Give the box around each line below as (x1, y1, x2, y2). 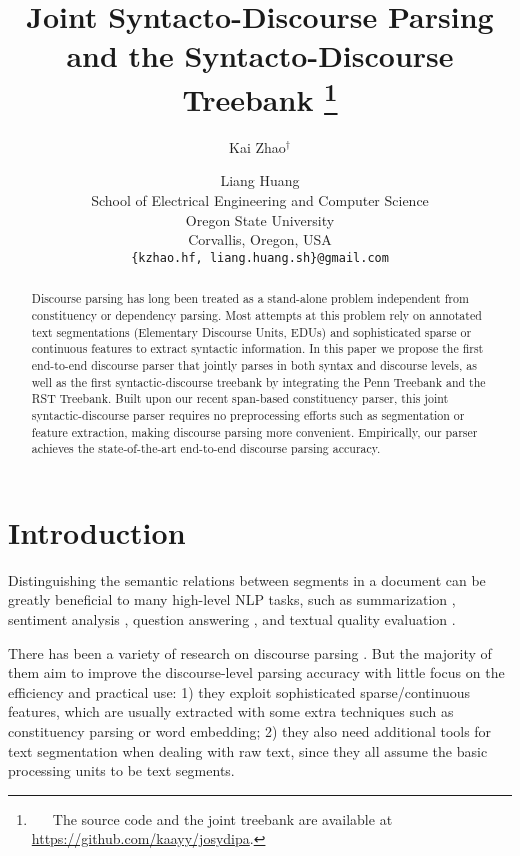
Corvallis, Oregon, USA (188, 229, 332, 250)
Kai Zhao (229, 136, 286, 157)
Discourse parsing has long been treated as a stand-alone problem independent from (31, 290, 469, 307)
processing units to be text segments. (8, 760, 235, 781)
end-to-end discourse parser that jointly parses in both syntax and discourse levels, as (31, 356, 477, 373)
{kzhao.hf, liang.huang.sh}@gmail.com (131, 250, 389, 265)
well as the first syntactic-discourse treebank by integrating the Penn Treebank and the (31, 373, 486, 390)
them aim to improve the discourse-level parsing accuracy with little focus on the (8, 662, 505, 683)
